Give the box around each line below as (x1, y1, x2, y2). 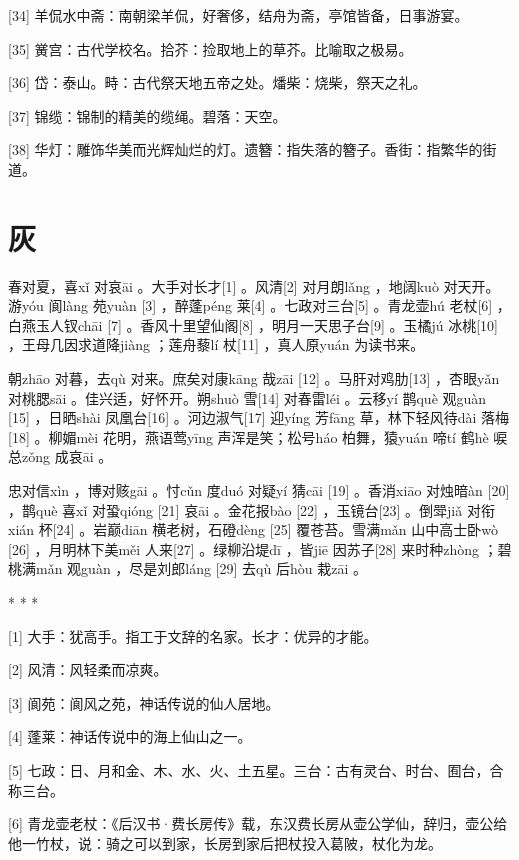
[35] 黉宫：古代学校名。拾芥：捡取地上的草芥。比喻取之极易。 (8, 38, 413, 59)
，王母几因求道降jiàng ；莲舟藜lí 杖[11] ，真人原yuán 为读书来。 (8, 334, 425, 355)
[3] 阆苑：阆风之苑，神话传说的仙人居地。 (8, 692, 280, 713)
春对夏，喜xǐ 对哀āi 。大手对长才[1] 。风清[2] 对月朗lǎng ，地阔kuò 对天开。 (8, 275, 500, 296)
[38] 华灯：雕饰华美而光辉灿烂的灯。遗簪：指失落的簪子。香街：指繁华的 (8, 139, 483, 160)
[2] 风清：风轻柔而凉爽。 (8, 659, 168, 680)
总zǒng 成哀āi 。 (8, 446, 113, 467)
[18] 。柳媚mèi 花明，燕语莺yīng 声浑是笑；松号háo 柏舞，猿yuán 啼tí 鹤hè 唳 (8, 426, 508, 447)
